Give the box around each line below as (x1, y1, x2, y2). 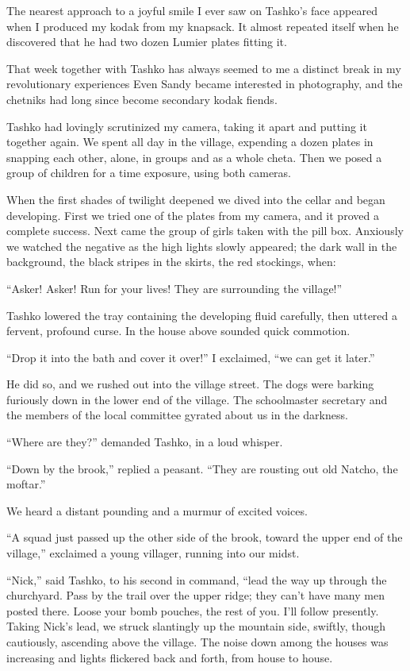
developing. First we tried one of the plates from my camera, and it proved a (6, 206, 379, 223)
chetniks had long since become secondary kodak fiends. (6, 91, 278, 107)
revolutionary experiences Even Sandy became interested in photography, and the (6, 75, 403, 92)
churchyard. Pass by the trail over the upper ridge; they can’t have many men (6, 587, 385, 604)
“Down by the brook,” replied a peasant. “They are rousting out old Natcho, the (6, 460, 398, 476)
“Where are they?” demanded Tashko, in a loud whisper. (6, 434, 283, 450)
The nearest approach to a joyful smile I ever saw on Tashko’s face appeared (6, 2, 377, 18)
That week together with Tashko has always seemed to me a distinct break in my (6, 60, 401, 76)
